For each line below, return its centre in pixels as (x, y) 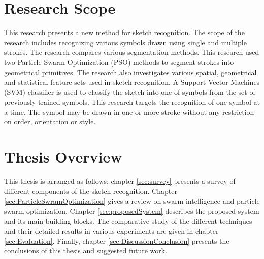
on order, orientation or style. (50, 122)
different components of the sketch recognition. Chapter (91, 191)
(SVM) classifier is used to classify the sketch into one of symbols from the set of (130, 92)
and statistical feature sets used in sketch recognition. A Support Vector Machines (132, 82)
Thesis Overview (63, 157)
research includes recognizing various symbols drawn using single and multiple (125, 42)
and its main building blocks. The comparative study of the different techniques (128, 221)
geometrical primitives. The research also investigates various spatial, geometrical (130, 72)
